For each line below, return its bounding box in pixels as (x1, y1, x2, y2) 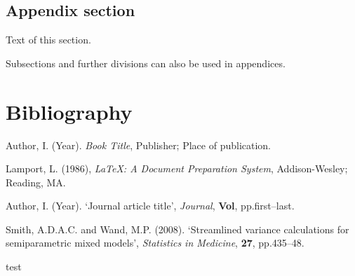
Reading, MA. (6, 174, 66, 189)
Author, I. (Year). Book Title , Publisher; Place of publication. (6, 137, 272, 152)
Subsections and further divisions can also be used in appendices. (6, 55, 286, 70)
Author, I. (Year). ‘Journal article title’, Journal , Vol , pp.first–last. (6, 198, 295, 213)
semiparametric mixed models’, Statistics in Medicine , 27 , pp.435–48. (6, 235, 304, 250)
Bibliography (6, 97, 133, 125)
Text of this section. (6, 32, 91, 47)
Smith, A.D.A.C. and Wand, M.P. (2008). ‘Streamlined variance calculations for (6, 221, 349, 236)
